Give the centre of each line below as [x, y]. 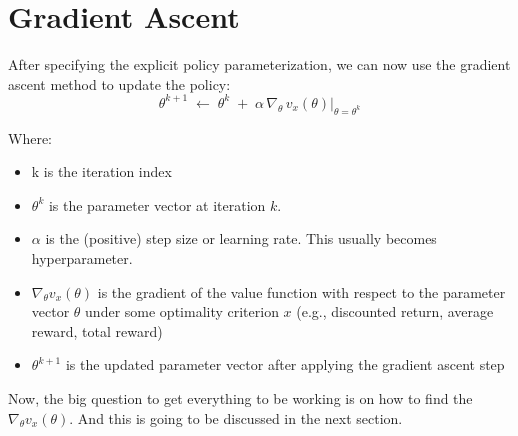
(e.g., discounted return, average [395, 311]
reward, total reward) [97, 330]
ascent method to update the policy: [119, 83]
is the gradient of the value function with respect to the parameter [301, 291]
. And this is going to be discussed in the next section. [236, 417]
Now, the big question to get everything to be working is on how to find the [240, 397]
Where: [30, 137]
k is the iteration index [101, 171]
